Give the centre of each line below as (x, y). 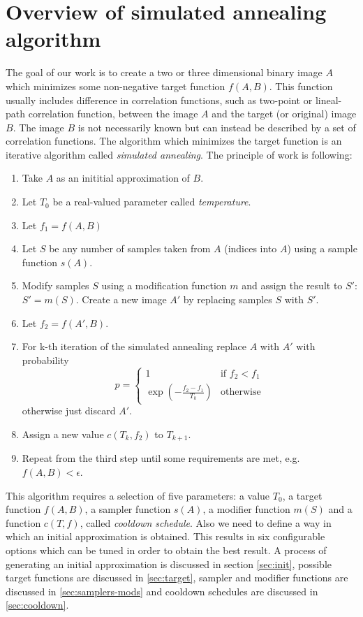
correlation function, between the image (113, 114)
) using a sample (322, 248)
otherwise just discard (69, 411)
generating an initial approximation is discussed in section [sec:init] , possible (169, 564)
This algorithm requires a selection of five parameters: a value (138, 495)
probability (45, 360)
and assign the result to (292, 285)
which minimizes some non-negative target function (116, 86)
